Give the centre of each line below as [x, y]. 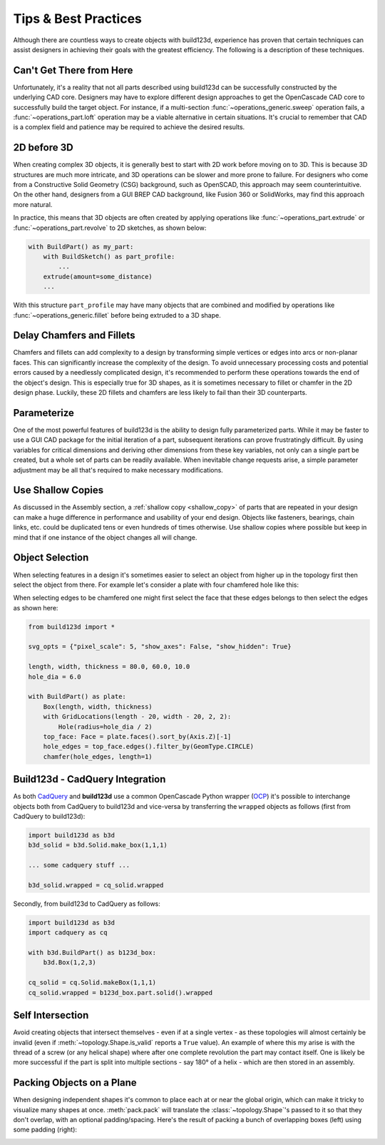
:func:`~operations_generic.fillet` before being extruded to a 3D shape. [117, 315]
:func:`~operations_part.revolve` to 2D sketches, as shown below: [110, 228]
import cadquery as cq [68, 933]
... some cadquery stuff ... [79, 865]
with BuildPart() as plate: [77, 697]
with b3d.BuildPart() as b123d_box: [92, 953]
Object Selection [51, 558]
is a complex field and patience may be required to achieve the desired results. [129, 127]
